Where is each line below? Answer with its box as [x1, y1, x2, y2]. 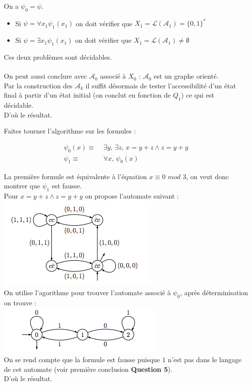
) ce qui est [181, 90, 214, 100]
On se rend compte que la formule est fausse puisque [4, 354, 160, 365]
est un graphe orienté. [154, 71, 219, 81]
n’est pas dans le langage [168, 354, 242, 365]
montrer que [4, 181, 40, 191]
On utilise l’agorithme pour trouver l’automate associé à [4, 287, 171, 298]
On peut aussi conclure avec [4, 71, 87, 81]
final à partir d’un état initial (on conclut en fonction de [4, 90, 171, 100]
